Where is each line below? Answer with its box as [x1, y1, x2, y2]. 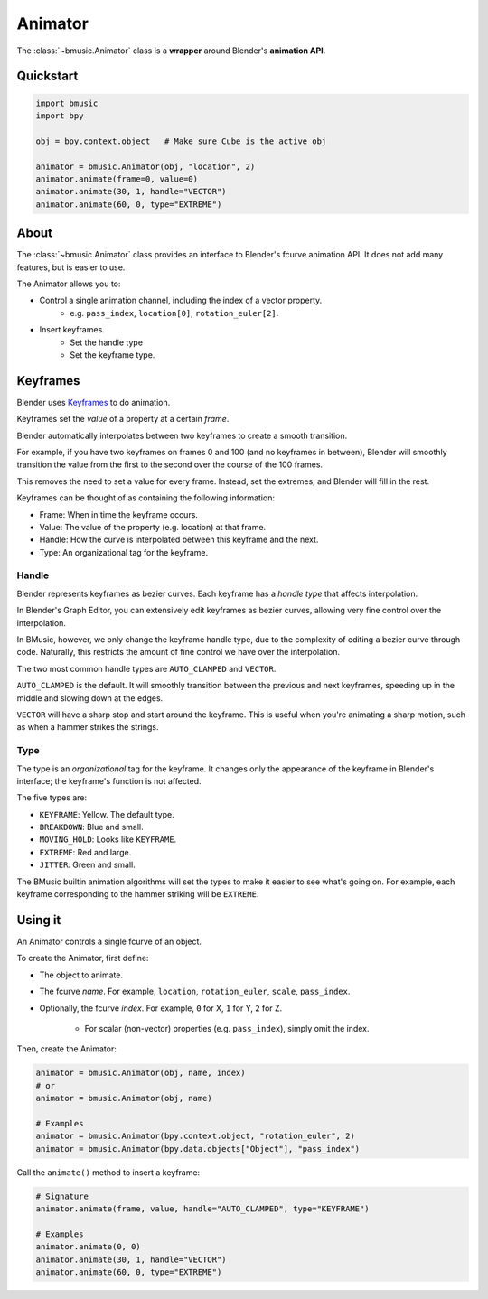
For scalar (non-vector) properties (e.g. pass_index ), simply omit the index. [84, 1023, 370, 1033]
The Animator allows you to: [16, 278, 121, 289]
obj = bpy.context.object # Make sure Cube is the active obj [35, 136, 327, 146]
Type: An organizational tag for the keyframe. [39, 547, 209, 557]
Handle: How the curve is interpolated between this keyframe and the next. [39, 534, 319, 546]
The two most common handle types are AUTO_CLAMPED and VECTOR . [16, 663, 277, 674]
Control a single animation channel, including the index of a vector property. [39, 294, 323, 306]
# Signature [35, 1191, 89, 1201]
